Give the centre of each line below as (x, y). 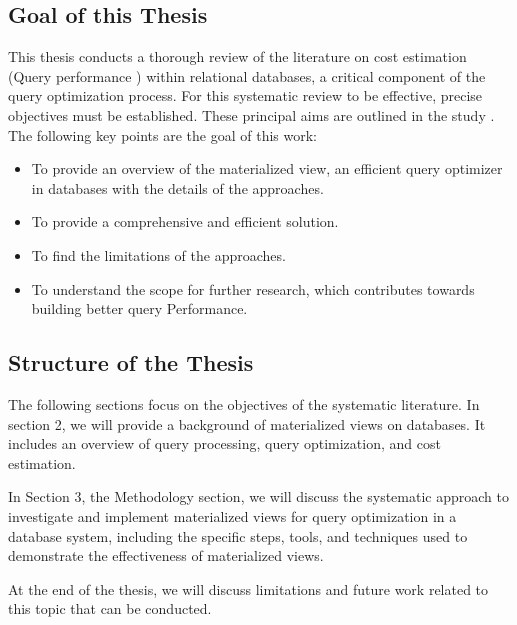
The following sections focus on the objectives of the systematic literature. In (244, 403)
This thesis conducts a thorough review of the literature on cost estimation (237, 56)
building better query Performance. (139, 308)
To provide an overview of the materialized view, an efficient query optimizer (267, 168)
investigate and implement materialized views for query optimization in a (232, 515)
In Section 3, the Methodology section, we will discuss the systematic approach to (258, 496)
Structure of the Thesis (131, 362)
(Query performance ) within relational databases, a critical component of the (247, 75)
